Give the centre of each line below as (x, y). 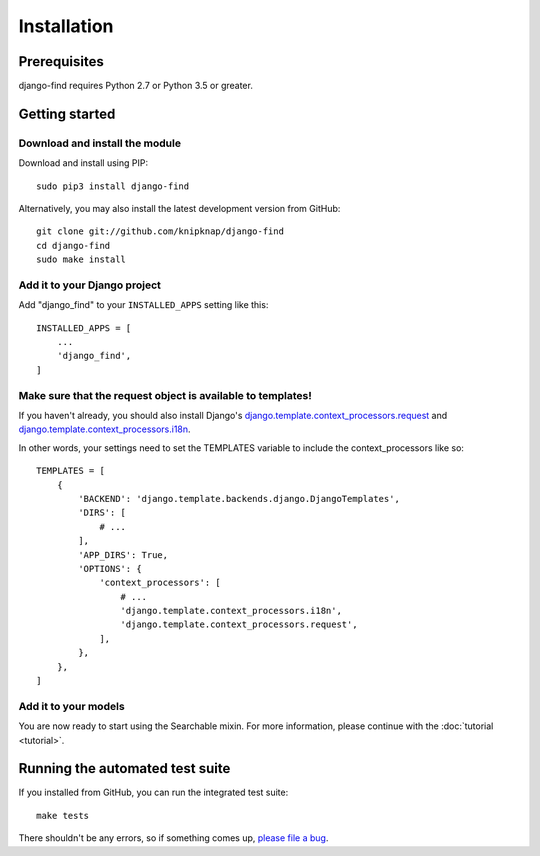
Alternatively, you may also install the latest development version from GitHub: (179, 208)
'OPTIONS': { (110, 568)
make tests (63, 815)
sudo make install (81, 259)
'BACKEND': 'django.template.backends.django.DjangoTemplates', (239, 498)
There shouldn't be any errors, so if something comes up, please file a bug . (173, 838)
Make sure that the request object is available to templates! (165, 395)
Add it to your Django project (90, 285)
